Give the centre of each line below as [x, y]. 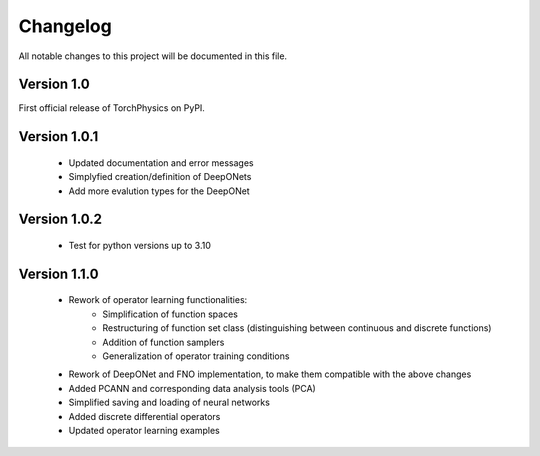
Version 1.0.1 [58, 136]
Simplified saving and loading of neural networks [169, 402]
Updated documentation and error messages [161, 162]
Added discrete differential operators [144, 416]
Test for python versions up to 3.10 [140, 246]
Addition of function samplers [163, 342]
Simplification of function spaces [170, 314]
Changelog [65, 26]
